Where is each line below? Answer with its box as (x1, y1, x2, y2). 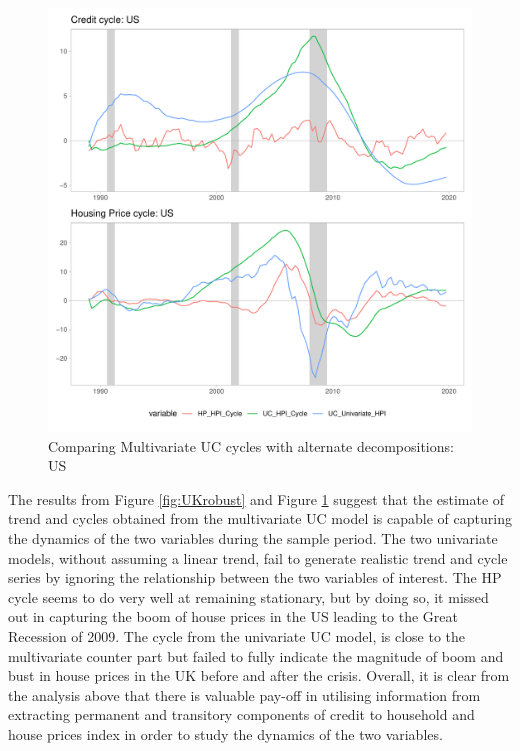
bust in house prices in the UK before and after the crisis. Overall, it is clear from (8, 665, 510, 686)
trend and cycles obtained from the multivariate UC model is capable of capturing (8, 508, 512, 529)
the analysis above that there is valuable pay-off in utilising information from (8, 684, 481, 705)
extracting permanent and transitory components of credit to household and (8, 704, 475, 725)
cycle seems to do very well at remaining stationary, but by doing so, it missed (8, 586, 489, 607)
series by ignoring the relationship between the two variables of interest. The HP (8, 567, 502, 588)
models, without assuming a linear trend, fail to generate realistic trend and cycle (8, 547, 508, 568)
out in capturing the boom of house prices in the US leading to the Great (8, 606, 458, 627)
